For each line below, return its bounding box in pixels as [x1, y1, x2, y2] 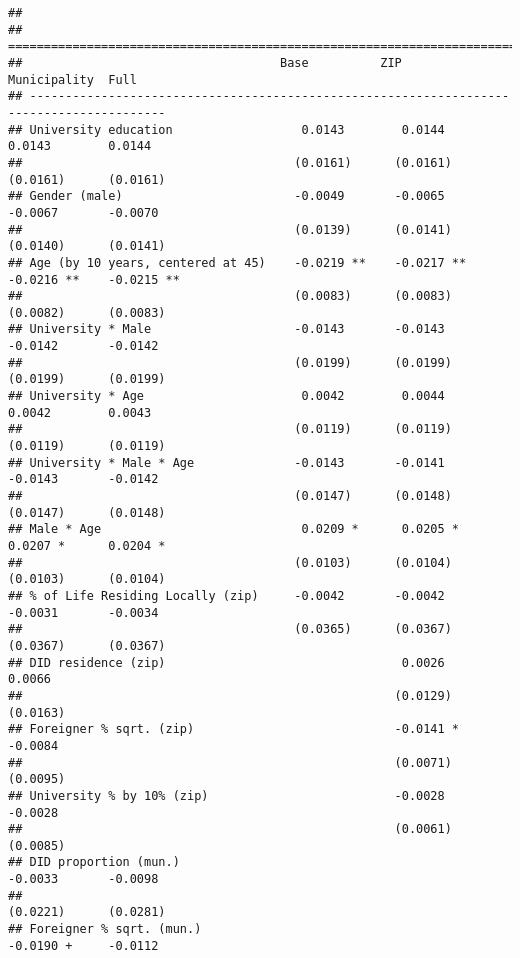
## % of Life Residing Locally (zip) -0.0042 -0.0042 [8, 588, 445, 603]
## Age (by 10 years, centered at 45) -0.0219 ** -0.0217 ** [8, 255, 467, 270]
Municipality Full [8, 72, 137, 87]
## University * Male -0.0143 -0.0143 [8, 322, 445, 337]
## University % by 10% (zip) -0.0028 [8, 788, 445, 803]
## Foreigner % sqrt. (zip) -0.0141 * [8, 722, 460, 737]
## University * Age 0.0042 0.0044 [8, 389, 445, 404]
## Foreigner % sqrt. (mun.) [8, 922, 202, 937]
